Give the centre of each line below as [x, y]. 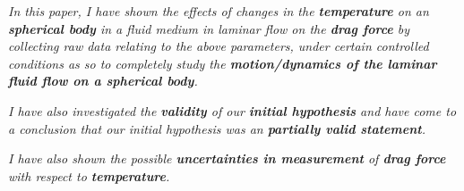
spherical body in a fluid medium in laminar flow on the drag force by [209, 28]
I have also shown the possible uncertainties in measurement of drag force [227, 158]
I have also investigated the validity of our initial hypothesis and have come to [232, 110]
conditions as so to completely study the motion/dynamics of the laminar [223, 63]
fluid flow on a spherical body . [103, 81]
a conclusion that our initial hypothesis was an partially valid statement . [217, 128]
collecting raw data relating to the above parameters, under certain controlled [219, 46]
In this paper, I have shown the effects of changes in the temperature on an [219, 11]
